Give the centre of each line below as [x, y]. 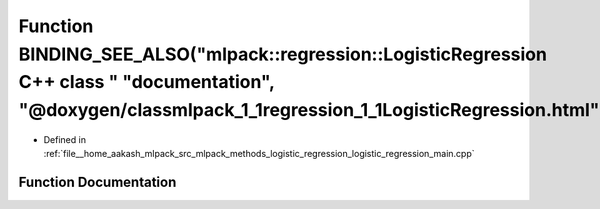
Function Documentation [97, 182]
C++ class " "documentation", [146, 82]
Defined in [65, 139]
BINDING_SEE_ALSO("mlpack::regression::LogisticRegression [282, 54]
